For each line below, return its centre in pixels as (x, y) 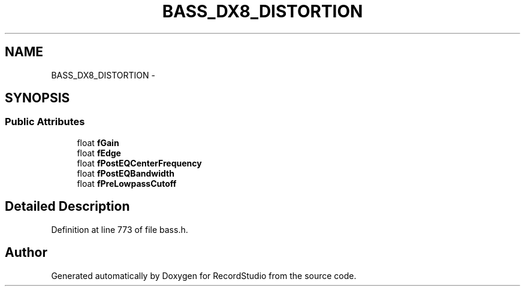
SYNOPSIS (37, 98)
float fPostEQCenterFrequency (139, 163)
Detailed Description (67, 207)
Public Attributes (45, 122)
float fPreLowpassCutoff (127, 183)
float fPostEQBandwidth (126, 173)
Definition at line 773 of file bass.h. (120, 229)
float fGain (98, 143)
